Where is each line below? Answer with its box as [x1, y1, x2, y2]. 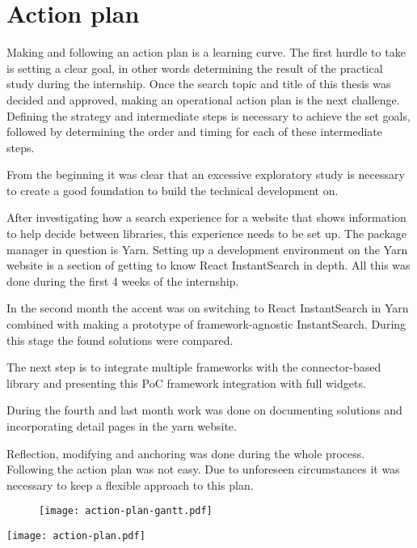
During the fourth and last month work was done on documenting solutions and [6, 401, 402, 418]
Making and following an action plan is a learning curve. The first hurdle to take [6, 44, 406, 61]
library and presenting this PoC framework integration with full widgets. [6, 374, 366, 391]
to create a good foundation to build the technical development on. [6, 181, 339, 198]
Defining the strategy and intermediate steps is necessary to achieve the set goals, [6, 107, 411, 124]
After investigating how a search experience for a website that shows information [6, 209, 406, 226]
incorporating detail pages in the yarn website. [6, 418, 237, 434]
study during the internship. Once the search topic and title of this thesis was [6, 75, 391, 92]
